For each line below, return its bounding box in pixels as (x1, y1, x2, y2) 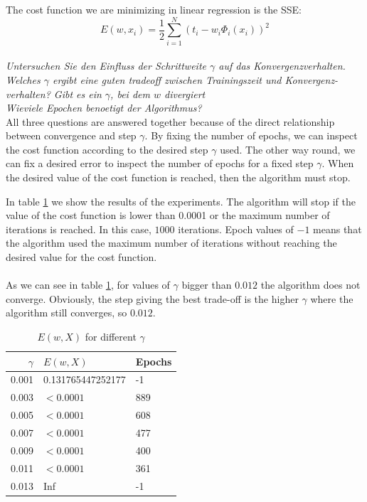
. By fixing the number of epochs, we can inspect (144, 128, 358, 143)
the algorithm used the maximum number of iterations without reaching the (6, 235, 337, 250)
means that (313, 221, 362, 236)
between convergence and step (6, 128, 137, 143)
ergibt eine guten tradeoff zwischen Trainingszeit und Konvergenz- (52, 72, 339, 87)
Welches (6, 72, 41, 87)
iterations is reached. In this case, (6, 221, 151, 236)
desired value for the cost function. (6, 250, 157, 265)
